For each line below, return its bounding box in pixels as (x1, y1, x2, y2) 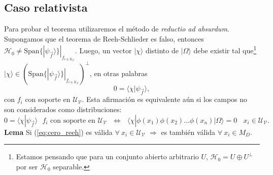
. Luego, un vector (75, 45, 132, 56)
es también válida (161, 126, 216, 137)
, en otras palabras (89, 67, 148, 78)
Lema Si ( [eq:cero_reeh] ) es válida (4, 126, 113, 137)
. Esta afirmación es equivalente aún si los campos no (82, 94, 248, 104)
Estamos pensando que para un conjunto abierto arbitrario (16, 151, 199, 162)
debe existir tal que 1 (193, 44, 257, 56)
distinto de (145, 45, 179, 56)
